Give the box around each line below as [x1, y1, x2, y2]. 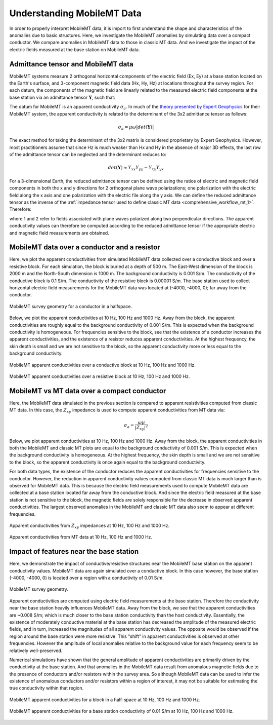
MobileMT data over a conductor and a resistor [9, 243, 160, 252]
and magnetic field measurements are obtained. [9, 230, 109, 236]
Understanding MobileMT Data [9, 8, 142, 19]
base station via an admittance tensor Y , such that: [9, 94, 116, 100]
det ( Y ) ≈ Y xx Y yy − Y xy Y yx [108, 165, 164, 172]
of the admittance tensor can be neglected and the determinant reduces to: [9, 151, 166, 158]
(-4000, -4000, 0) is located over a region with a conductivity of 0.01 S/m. [9, 575, 164, 581]
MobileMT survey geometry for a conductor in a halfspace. [9, 303, 132, 309]
